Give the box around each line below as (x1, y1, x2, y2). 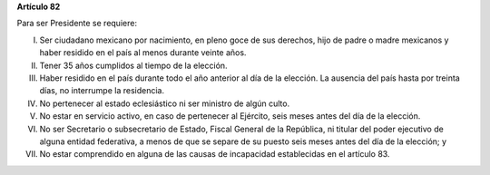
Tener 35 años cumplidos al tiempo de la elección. (39, 60, 228, 71)
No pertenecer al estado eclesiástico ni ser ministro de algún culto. (39, 98, 290, 109)
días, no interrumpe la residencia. (39, 85, 165, 96)
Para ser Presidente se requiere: (16, 18, 138, 29)
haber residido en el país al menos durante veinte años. (39, 47, 247, 58)
